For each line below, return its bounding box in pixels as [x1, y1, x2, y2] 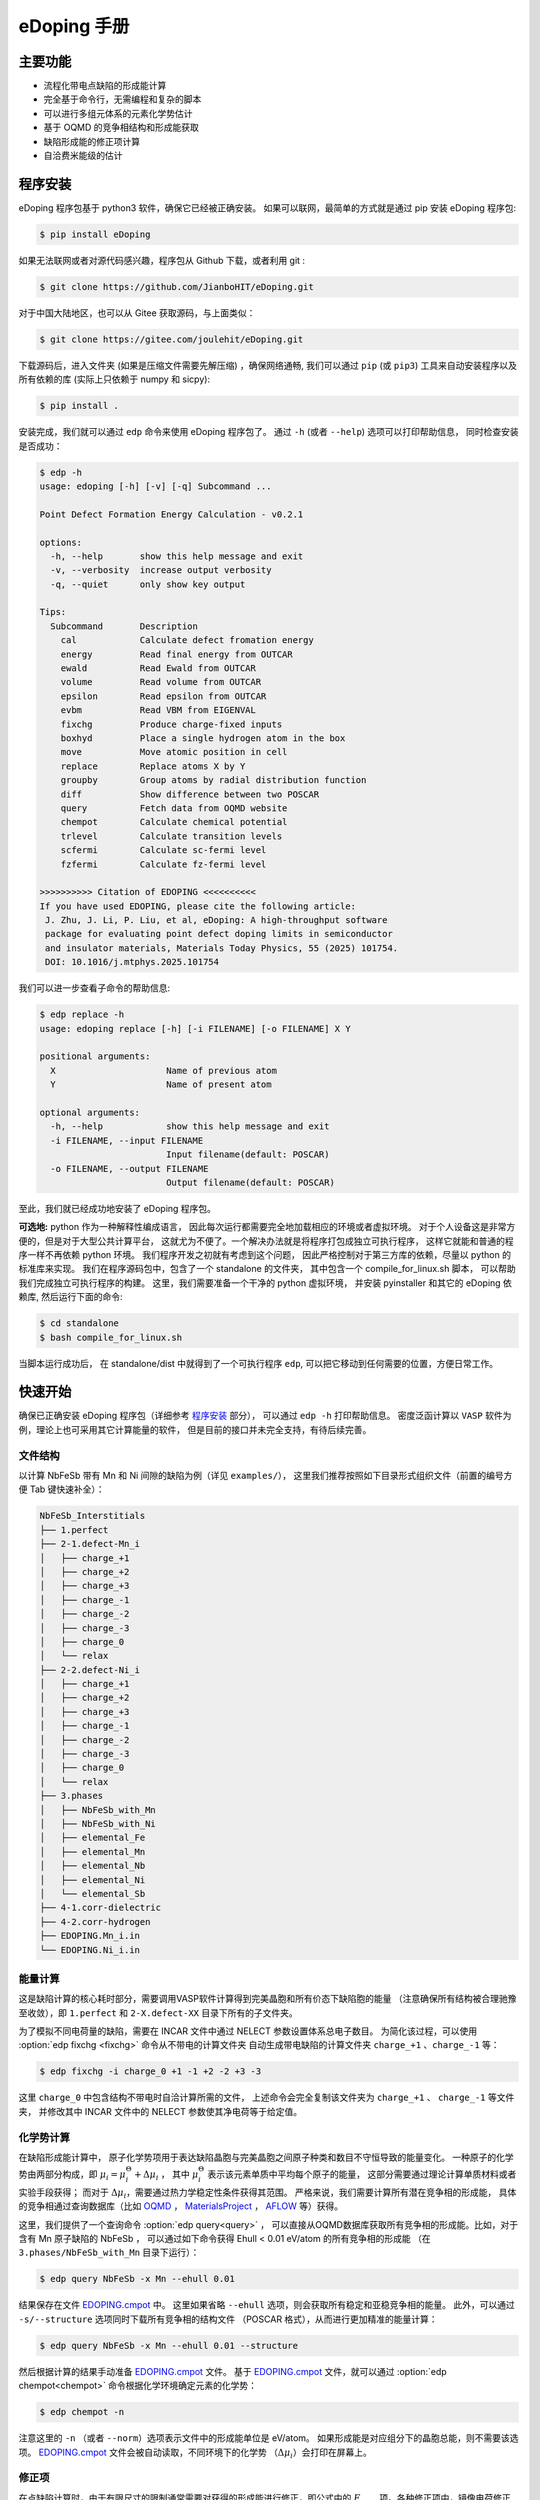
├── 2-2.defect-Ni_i [39, 1664, 140, 1675]
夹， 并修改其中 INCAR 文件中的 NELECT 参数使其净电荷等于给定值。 [18, 2105, 303, 2117]
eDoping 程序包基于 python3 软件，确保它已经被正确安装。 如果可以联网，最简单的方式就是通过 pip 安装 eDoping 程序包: [18, 201, 517, 214]
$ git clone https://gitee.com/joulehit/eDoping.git [39, 333, 304, 345]
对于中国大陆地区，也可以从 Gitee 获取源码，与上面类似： [18, 306, 256, 319]
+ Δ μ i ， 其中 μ [133, 2168, 199, 2182]
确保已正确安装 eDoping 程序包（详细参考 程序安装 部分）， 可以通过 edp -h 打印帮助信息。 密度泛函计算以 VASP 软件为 [18, 1410, 512, 1422]
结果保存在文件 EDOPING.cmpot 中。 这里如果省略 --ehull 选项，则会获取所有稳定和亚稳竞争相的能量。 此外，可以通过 [18, 2299, 515, 2311]
